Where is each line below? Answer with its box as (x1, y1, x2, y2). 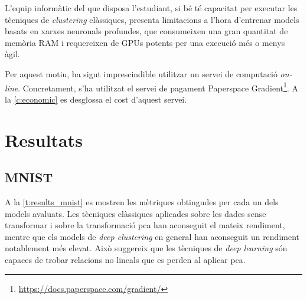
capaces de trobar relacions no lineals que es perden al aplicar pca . (5, 253, 246, 265)
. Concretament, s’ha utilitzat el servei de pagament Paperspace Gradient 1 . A (18, 80, 298, 94)
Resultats (5, 127, 83, 152)
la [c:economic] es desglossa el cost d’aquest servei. (5, 93, 187, 105)
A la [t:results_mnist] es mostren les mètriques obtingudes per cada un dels (5, 195, 279, 208)
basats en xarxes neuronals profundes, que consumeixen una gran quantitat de (5, 25, 288, 37)
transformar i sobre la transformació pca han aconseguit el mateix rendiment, (5, 219, 285, 231)
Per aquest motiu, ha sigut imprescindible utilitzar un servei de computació (5, 67, 277, 80)
